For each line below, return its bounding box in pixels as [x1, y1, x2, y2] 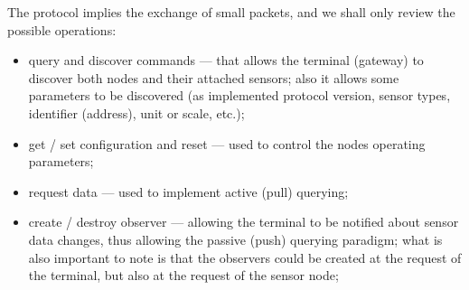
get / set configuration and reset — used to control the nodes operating [28, 134, 426, 153]
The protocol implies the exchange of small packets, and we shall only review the [7, 3, 455, 21]
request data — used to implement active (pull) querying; [28, 182, 349, 201]
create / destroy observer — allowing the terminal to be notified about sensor [28, 212, 459, 231]
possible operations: [7, 20, 117, 39]
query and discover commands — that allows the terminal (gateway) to [28, 51, 424, 70]
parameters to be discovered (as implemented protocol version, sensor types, [28, 86, 451, 105]
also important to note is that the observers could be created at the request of [28, 248, 462, 267]
